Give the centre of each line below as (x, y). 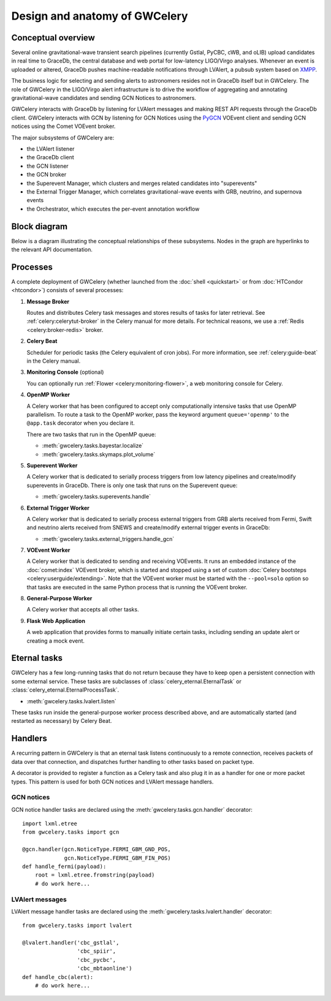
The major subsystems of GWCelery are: (63, 137)
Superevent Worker (52, 465)
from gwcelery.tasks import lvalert (77, 926)
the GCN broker (47, 175)
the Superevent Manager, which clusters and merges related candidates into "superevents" (142, 183)
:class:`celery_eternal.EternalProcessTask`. (65, 690)
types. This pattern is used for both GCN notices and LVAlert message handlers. (112, 782)
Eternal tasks (37, 658)
